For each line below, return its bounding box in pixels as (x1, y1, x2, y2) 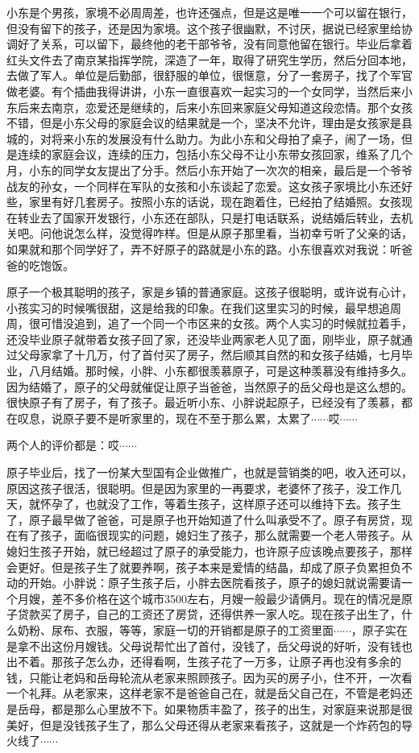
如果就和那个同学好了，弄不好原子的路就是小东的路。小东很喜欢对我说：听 (6, 240, 401, 257)
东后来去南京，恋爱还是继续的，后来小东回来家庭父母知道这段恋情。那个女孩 (6, 98, 413, 115)
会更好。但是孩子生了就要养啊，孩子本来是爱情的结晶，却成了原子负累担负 (6, 558, 401, 575)
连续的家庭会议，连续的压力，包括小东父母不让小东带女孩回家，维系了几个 (17, 146, 413, 163)
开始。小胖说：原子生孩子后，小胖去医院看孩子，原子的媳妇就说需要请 (28, 574, 401, 591)
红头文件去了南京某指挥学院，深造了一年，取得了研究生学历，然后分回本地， (6, 51, 413, 68)
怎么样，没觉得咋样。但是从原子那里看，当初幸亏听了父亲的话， (73, 225, 413, 242)
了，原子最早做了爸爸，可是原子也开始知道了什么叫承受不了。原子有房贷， (6, 511, 401, 528)
